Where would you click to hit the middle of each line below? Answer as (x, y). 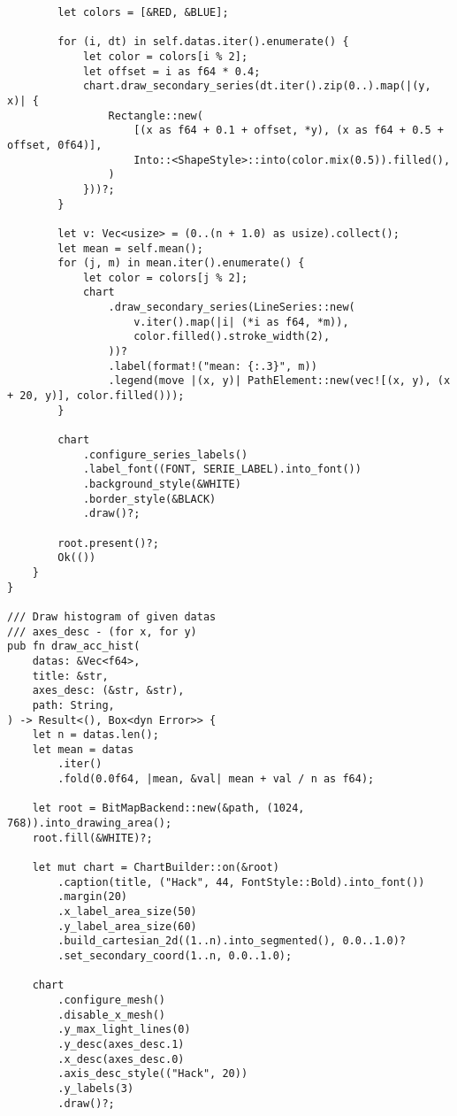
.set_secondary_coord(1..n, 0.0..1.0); (175, 956)
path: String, (73, 705)
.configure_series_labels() (165, 454)
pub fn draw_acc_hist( (74, 647)
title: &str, (70, 676)
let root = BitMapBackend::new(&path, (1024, (168, 808)
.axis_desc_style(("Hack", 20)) (153, 1074)
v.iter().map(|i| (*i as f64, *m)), (241, 322)
